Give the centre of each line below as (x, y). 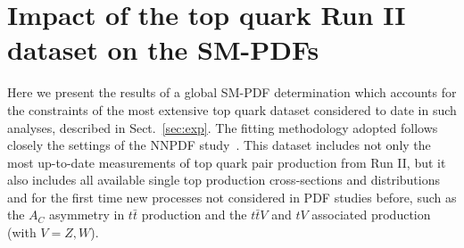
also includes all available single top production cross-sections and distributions (224, 180)
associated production (371, 215)
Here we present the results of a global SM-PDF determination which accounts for (232, 92)
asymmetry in (87, 215)
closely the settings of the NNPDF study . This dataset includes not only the (219, 145)
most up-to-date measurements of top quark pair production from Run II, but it (227, 162)
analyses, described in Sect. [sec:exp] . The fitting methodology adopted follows (223, 127)
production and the (194, 215)
